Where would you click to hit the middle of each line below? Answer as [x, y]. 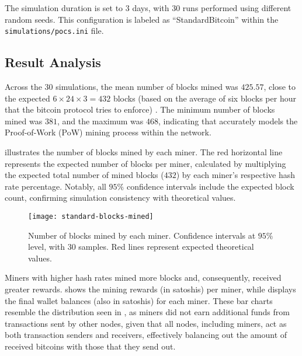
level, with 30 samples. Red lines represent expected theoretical [141, 247]
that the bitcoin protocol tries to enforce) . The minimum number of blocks [140, 109]
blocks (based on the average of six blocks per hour [204, 98]
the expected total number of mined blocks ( [84, 175]
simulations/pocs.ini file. [54, 31]
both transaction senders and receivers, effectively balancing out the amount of [146, 335]
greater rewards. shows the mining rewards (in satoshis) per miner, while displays [150, 289]
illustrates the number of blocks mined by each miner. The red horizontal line [144, 152]
